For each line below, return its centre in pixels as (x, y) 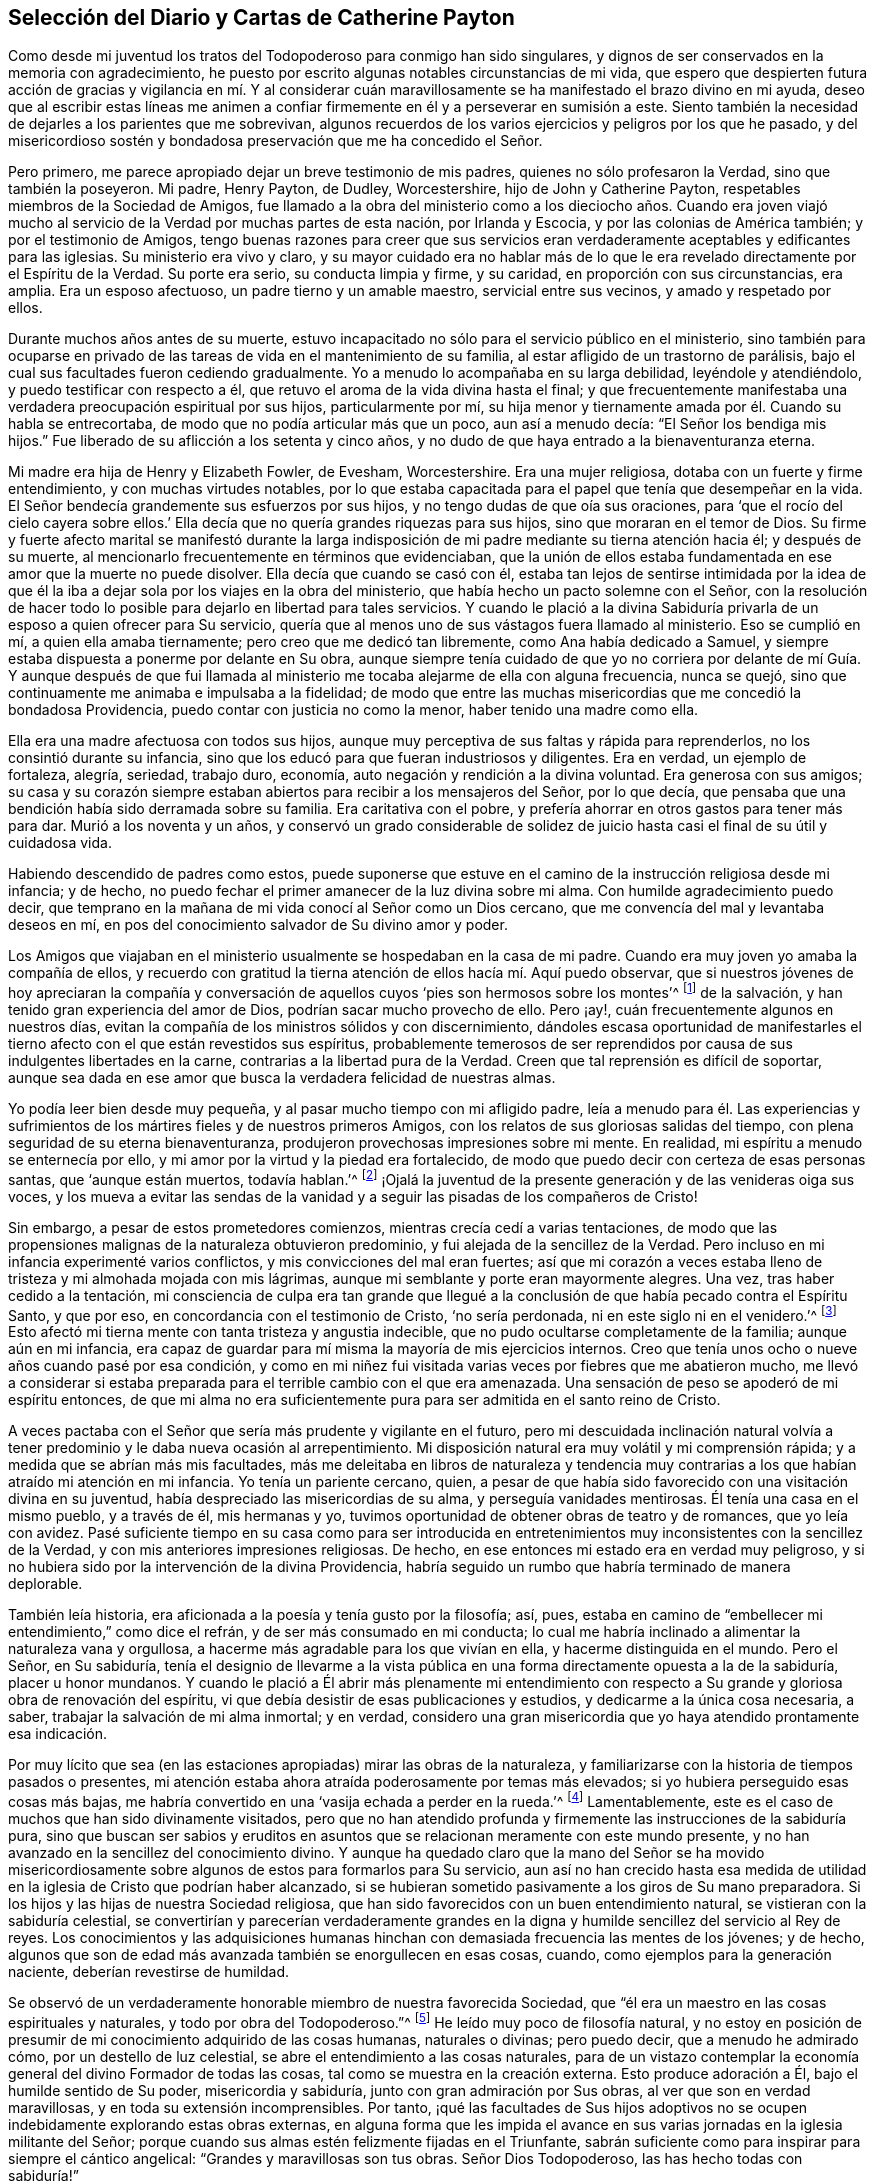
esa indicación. (58, 1734)
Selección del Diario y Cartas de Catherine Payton (261, 17)
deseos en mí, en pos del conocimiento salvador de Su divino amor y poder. (258, 925)
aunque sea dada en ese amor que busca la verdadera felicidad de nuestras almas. (282, 1078)
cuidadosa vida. (60, 843)
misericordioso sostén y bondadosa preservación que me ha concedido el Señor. (275, 141)
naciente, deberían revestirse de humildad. (148, 1972)
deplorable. (45, 1584)
